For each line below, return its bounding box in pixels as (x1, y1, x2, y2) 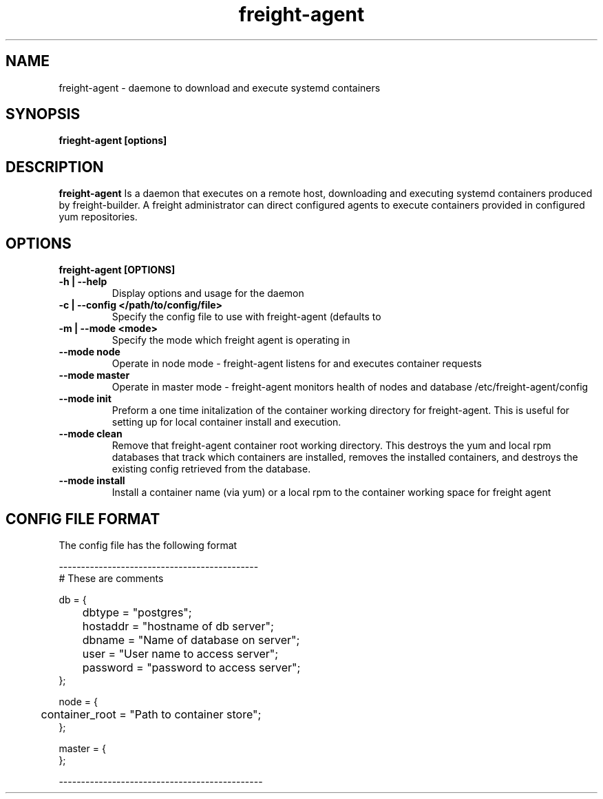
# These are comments (59, 572, 164, 584)
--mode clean (59, 428, 123, 440)
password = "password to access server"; (82, 660, 301, 674)
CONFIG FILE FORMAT (6, 510, 160, 528)
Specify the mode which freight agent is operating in (112, 334, 350, 346)
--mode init (59, 393, 112, 405)
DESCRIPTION (6, 158, 104, 176)
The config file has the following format (59, 539, 237, 551)
